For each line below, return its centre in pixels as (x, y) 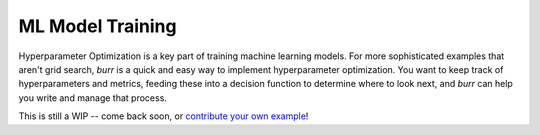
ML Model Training (97, 26)
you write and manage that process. (92, 97)
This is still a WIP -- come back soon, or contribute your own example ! (163, 116)
